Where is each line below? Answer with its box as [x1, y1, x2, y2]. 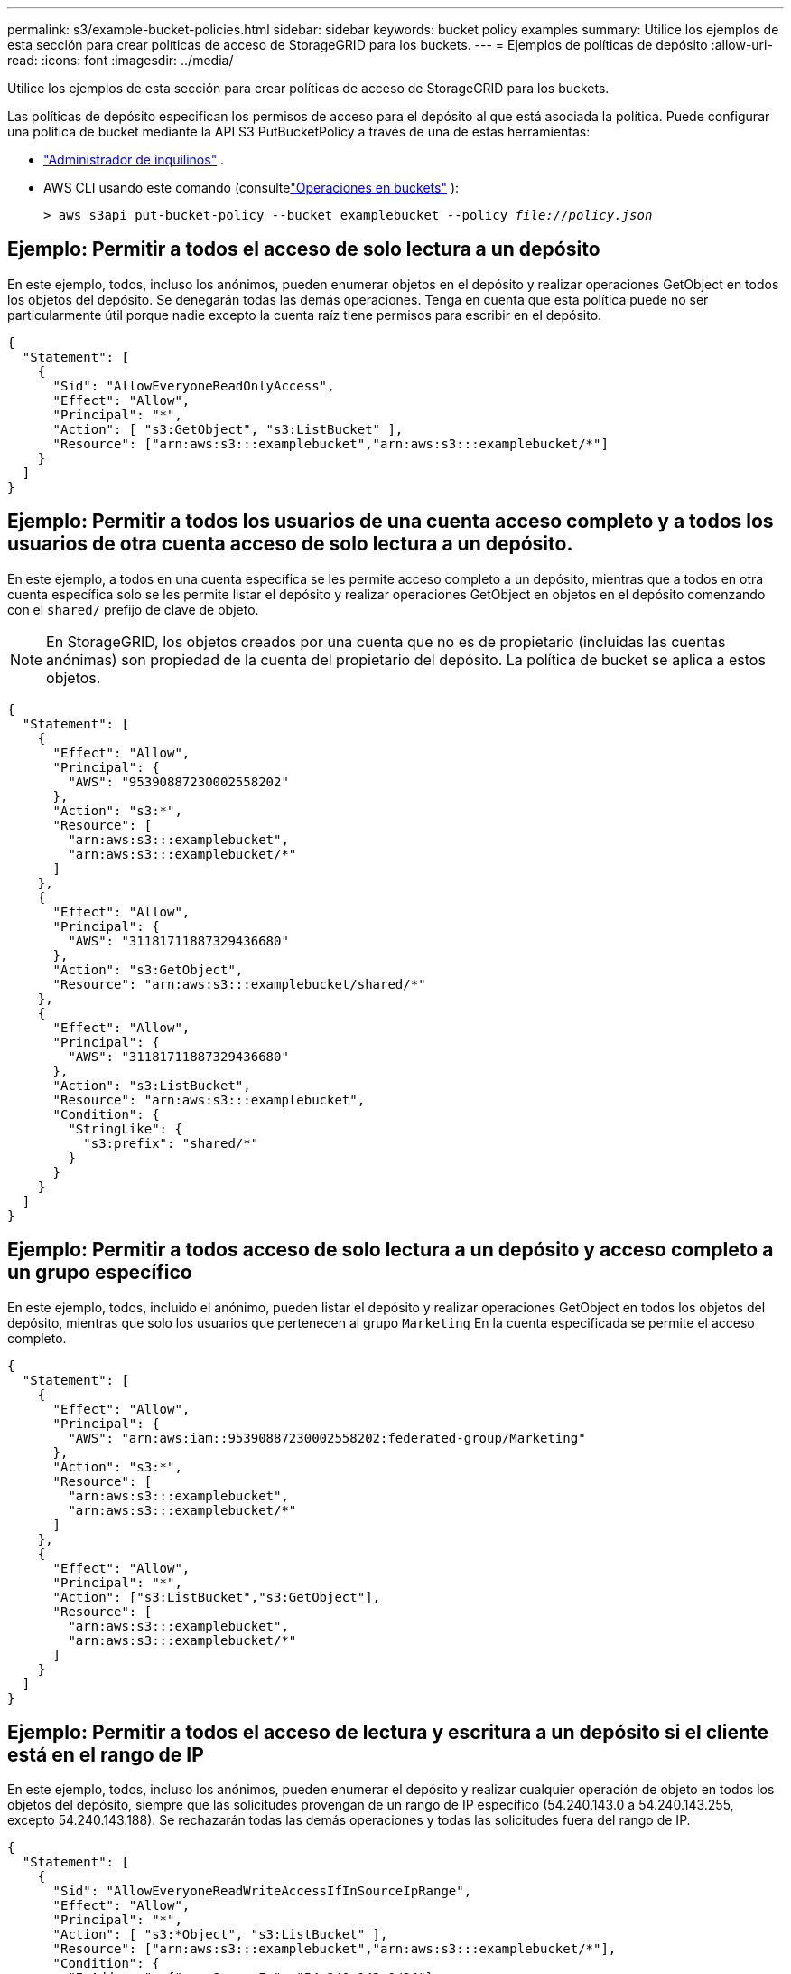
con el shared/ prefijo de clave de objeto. [7, 601, 259, 617]
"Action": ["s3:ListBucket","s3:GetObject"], [52, 1589, 381, 1604]
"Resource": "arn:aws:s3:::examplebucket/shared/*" [52, 976, 426, 992]
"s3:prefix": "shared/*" [83, 1135, 259, 1151]
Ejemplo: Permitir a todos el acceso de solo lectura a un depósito [7, 238, 600, 261]
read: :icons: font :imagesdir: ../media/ [7, 52, 234, 68]
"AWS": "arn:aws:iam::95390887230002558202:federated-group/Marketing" [68, 1430, 586, 1445]
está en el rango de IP [7, 1743, 204, 1766]
